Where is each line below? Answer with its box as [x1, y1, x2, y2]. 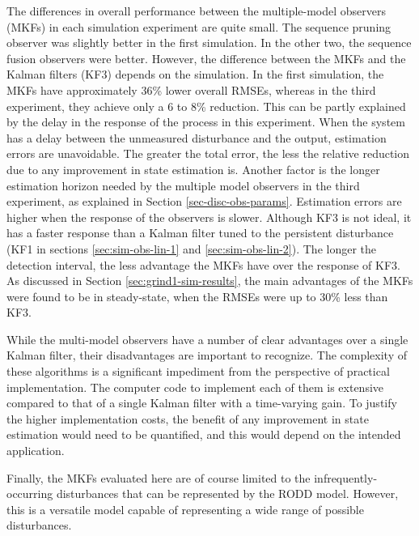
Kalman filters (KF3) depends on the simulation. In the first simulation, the [6, 66, 384, 83]
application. [6, 442, 65, 459]
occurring [6, 485, 53, 502]
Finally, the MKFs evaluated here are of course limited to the [6, 469, 311, 486]
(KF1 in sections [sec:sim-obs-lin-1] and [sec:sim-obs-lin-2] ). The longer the [6, 240, 377, 257]
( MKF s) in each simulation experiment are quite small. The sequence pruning [6, 18, 391, 35]
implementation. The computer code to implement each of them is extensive [6, 378, 384, 395]
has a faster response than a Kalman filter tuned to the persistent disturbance [6, 224, 394, 241]
